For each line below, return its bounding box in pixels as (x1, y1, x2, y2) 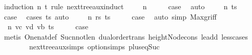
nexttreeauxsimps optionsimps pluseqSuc (29, 41, 160, 52)
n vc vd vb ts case (7, 21, 89, 32)
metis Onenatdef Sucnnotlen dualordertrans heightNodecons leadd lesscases (4, 31, 248, 42)
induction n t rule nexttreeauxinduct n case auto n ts (4, 1, 237, 11)
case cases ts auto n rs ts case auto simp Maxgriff (4, 11, 217, 22)
